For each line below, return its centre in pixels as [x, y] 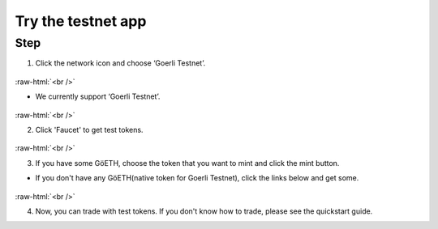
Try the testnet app [81, 21]
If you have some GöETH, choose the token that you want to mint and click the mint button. [187, 163]
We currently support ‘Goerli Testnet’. [98, 96]
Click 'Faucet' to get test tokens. [89, 129]
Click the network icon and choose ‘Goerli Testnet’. [120, 63]
